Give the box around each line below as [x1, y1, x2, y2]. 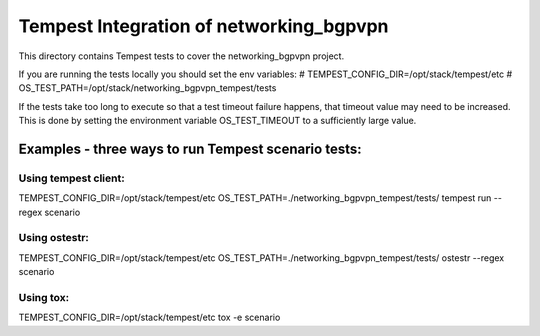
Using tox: [18, 290, 70, 304]
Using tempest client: [18, 171, 125, 185]
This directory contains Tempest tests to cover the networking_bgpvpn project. [18, 50, 345, 62]
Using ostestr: [18, 231, 90, 245]
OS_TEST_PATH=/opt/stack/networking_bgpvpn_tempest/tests [18, 82, 277, 94]
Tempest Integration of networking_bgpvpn [18, 15, 389, 37]
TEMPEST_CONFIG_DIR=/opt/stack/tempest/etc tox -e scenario [18, 311, 281, 324]
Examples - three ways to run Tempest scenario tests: [18, 140, 362, 157]
